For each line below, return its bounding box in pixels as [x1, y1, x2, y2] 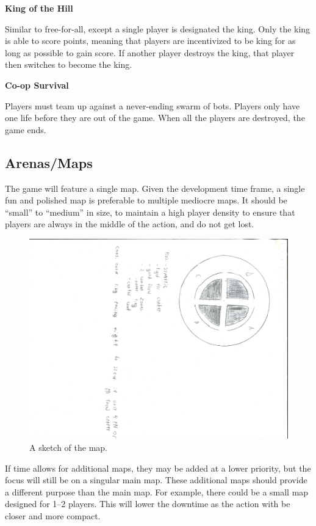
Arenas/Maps [5, 153, 93, 172]
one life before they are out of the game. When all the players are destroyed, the [5, 111, 305, 124]
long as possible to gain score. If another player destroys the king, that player [5, 46, 295, 59]
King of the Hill [5, 2, 73, 14]
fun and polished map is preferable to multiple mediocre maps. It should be [5, 194, 287, 206]
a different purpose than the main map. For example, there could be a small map [5, 485, 309, 498]
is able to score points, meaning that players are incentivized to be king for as [5, 34, 296, 47]
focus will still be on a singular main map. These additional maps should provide [5, 473, 307, 486]
